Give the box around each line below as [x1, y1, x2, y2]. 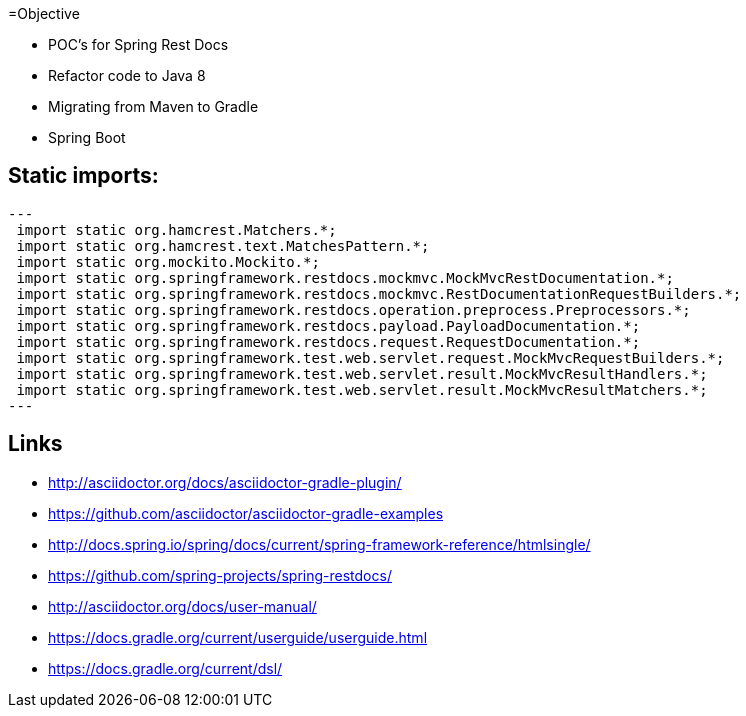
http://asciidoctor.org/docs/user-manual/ [48, 597, 317, 615]
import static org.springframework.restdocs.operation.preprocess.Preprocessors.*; [16, 301, 691, 318]
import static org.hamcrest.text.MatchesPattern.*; [16, 237, 430, 254]
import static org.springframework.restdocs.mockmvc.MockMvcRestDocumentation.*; [16, 269, 674, 286]
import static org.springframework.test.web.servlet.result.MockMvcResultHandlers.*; [16, 365, 708, 382]
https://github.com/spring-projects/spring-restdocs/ [48, 566, 392, 584]
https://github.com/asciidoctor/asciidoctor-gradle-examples [48, 504, 444, 522]
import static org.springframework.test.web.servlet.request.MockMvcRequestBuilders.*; [16, 349, 725, 366]
